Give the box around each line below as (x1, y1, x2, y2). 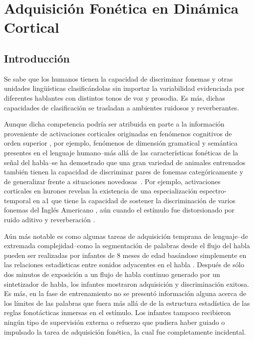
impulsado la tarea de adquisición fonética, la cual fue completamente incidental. (4, 326, 246, 337)
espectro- (199, 186, 227, 196)
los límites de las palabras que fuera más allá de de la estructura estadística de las (4, 297, 250, 308)
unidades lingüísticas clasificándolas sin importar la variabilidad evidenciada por (4, 83, 245, 93)
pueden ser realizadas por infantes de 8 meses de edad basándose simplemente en (4, 250, 247, 260)
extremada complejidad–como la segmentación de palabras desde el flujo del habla (4, 240, 250, 251)
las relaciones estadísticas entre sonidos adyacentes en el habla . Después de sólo (4, 259, 244, 270)
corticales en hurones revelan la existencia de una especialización (4, 186, 198, 196)
